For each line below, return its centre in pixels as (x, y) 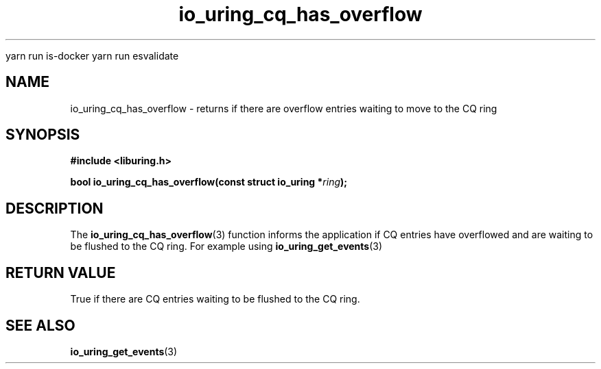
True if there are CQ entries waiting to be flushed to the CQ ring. (215, 299)
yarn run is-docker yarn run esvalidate (92, 55)
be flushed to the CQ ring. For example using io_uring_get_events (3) (226, 246)
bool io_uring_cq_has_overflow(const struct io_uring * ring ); (209, 182)
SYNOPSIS (43, 135)
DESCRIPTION (55, 208)
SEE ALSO (40, 325)
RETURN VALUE (61, 272)
